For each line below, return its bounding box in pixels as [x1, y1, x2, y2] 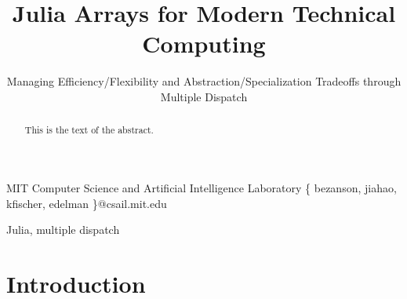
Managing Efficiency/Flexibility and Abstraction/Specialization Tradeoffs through [6, 73, 402, 89]
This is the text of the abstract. [24, 123, 154, 137]
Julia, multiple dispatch [6, 221, 120, 238]
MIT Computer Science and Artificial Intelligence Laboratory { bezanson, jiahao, [6, 179, 397, 195]
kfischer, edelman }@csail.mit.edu [6, 195, 167, 211]
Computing [142, 27, 266, 60]
